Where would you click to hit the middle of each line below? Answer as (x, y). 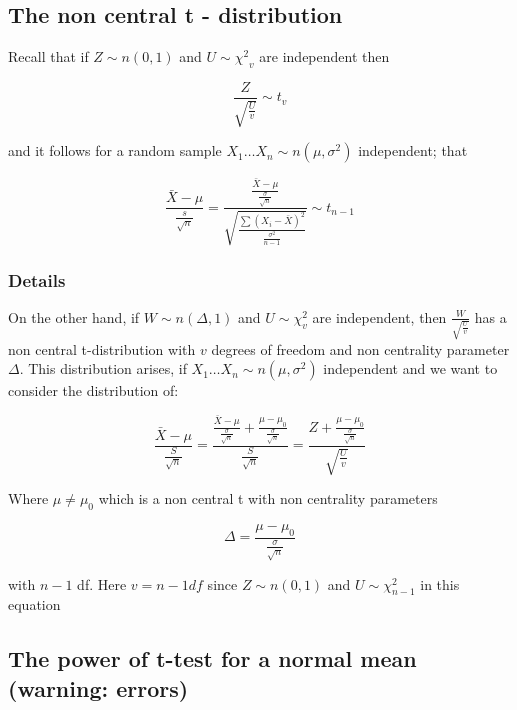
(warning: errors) (98, 687)
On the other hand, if (74, 316)
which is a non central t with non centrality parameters (268, 498)
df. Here (102, 583)
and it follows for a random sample (115, 150)
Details (37, 279)
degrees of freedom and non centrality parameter (360, 348)
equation (34, 604)
